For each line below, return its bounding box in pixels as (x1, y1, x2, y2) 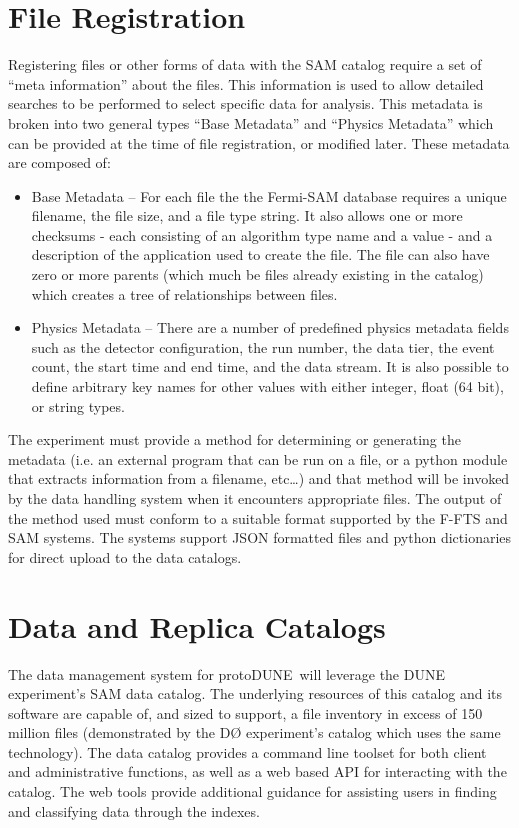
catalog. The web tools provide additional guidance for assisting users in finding (8, 781, 497, 802)
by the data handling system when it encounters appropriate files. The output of (8, 488, 502, 508)
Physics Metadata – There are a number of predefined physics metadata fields (31, 317, 509, 338)
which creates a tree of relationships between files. (31, 283, 338, 304)
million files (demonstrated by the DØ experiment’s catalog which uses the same (8, 722, 501, 743)
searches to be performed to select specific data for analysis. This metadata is (8, 93, 483, 114)
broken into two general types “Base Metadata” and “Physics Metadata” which (8, 112, 494, 133)
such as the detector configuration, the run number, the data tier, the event (31, 336, 495, 357)
